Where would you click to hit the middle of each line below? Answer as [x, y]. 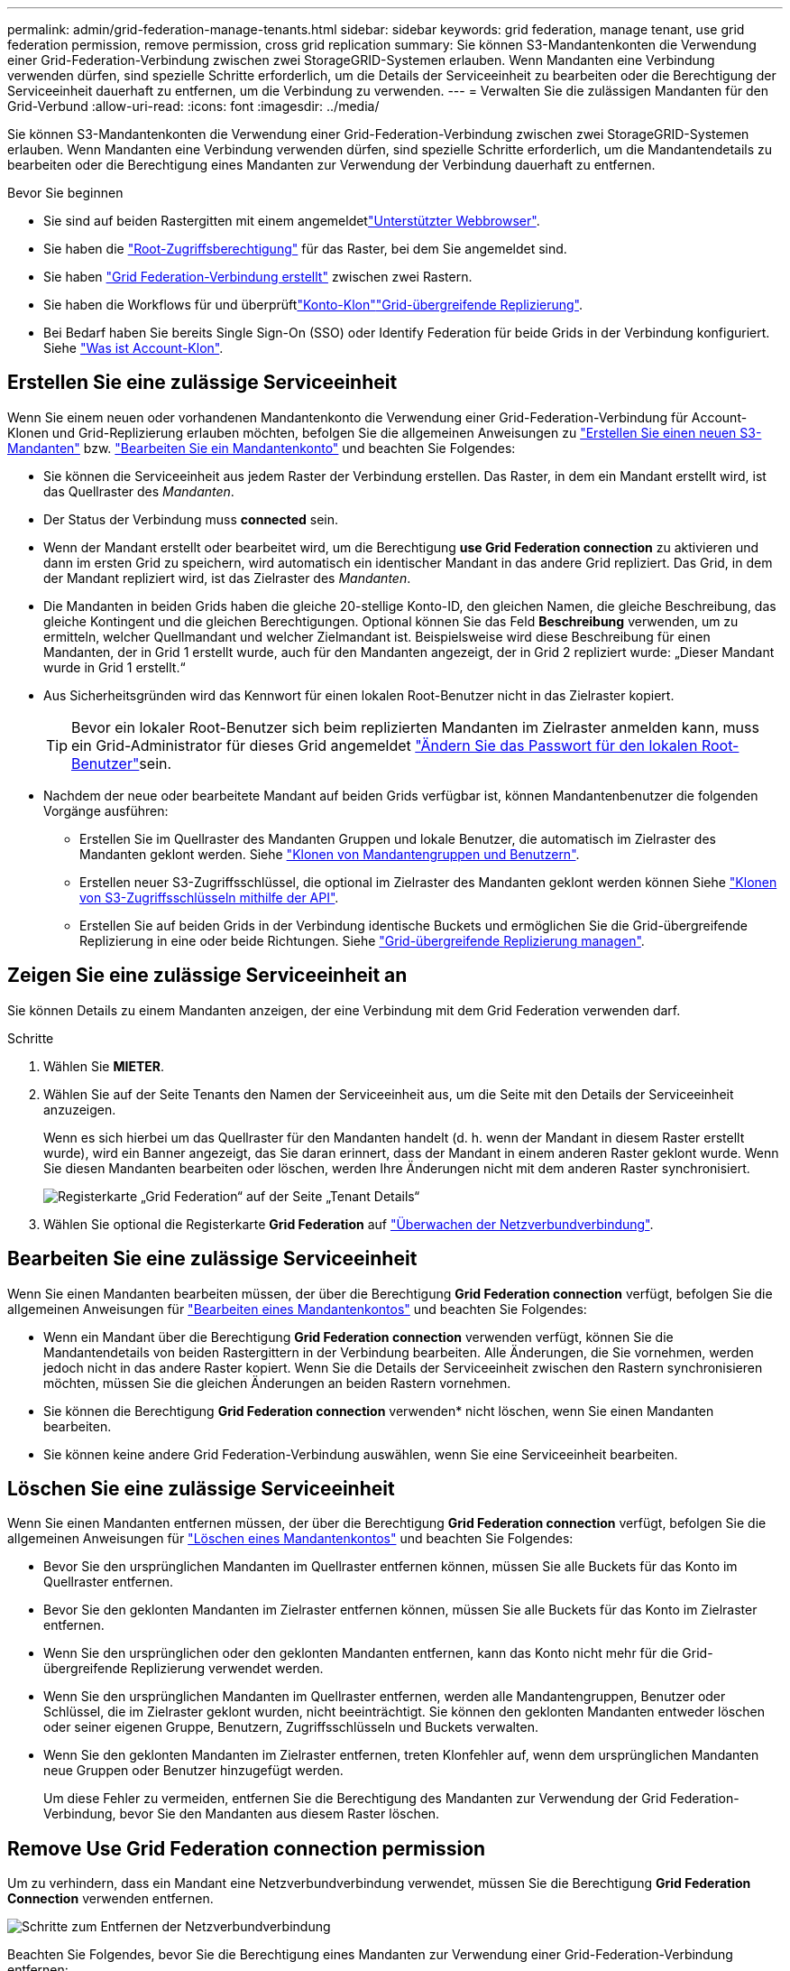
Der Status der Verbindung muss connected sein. [191, 519]
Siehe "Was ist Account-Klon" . [133, 348]
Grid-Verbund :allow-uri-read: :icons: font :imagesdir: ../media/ [193, 106]
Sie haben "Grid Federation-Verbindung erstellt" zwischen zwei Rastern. [258, 277]
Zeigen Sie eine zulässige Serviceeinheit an [207, 976]
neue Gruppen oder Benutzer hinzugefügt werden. [193, 1771]
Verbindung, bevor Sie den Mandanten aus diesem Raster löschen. [242, 1814]
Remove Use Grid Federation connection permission [247, 1848]
